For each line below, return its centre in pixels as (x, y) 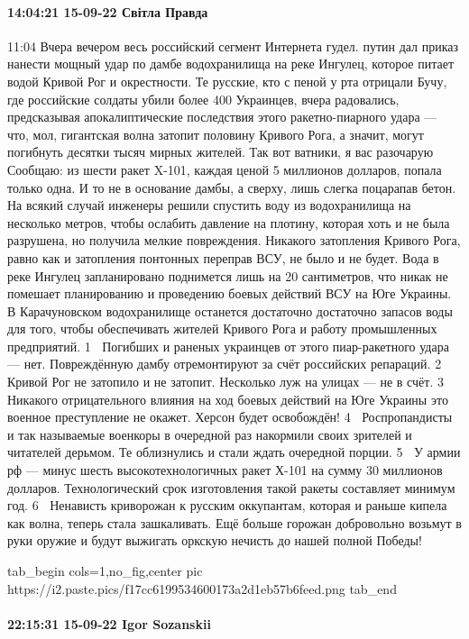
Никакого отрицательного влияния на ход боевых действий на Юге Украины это (228, 399)
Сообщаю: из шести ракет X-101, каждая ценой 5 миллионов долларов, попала (225, 169)
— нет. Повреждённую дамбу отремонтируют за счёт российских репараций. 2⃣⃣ (228, 364)
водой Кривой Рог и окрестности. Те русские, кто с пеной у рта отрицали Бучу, (227, 81)
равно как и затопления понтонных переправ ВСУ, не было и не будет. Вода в (223, 257)
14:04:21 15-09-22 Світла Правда (108, 11)
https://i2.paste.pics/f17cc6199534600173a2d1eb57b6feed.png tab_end (202, 588)
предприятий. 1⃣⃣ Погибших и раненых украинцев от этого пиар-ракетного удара (228, 346)
